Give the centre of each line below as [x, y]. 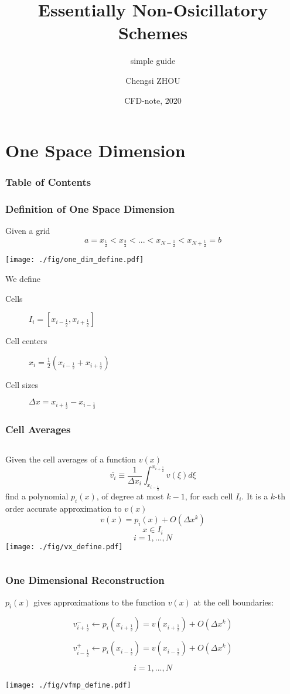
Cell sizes [22, 384]
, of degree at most [130, 496]
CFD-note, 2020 [153, 100]
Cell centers [26, 341]
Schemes [153, 33]
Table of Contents [48, 182]
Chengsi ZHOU [153, 80]
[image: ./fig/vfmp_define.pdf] [68, 686]
